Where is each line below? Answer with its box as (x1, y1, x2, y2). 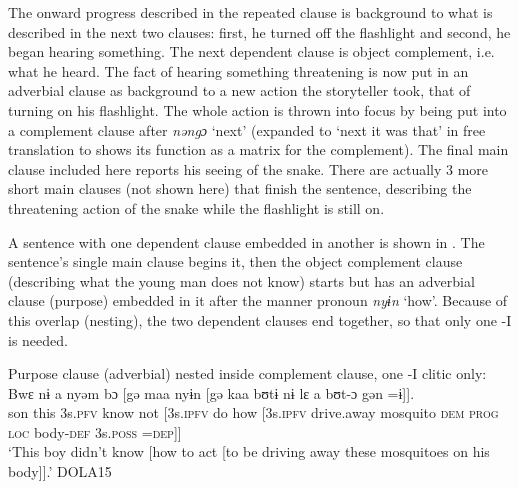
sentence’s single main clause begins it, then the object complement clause (8, 251, 463, 272)
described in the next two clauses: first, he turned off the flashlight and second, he (8, 21, 511, 42)
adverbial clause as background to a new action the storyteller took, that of (8, 80, 471, 101)
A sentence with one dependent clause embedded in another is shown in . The (8, 231, 485, 252)
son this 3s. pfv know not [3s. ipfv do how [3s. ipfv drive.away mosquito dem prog (8, 402, 499, 423)
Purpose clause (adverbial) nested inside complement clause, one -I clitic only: (8, 363, 487, 384)
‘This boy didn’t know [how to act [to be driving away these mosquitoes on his (8, 441, 490, 462)
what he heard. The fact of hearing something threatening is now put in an (8, 60, 469, 81)
